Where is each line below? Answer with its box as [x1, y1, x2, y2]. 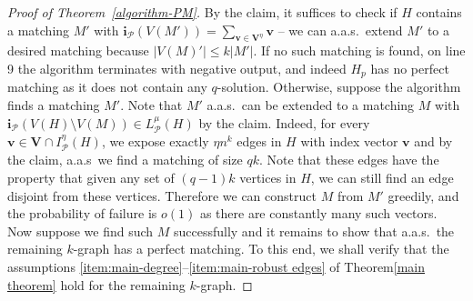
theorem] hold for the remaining [7, 275, 186, 294]
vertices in [239, 168, 297, 187]
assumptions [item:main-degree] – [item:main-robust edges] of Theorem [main [7, 257, 426, 276]
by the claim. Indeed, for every [198, 113, 370, 132]
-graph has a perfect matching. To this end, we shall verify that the [73, 239, 449, 258]
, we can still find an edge [310, 168, 454, 187]
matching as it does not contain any [7, 77, 207, 96]
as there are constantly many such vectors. [199, 204, 438, 223]
